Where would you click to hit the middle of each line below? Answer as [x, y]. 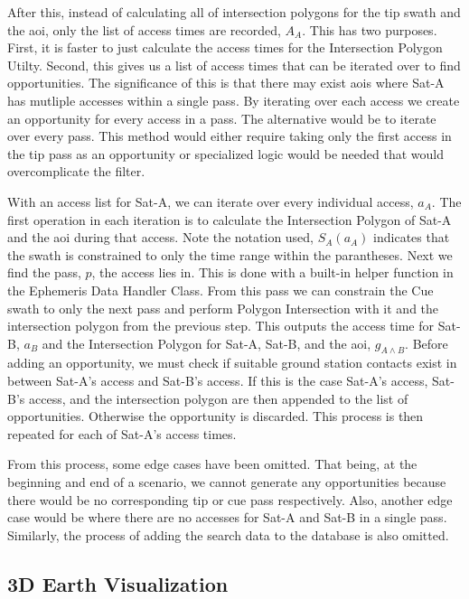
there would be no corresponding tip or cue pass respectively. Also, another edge [230, 499]
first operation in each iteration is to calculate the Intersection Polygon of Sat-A [230, 219]
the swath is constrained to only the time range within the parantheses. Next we [230, 254]
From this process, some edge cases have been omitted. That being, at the [212, 464]
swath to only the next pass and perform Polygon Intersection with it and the [223, 308]
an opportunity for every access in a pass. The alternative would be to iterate [222, 118]
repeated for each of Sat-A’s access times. [122, 433]
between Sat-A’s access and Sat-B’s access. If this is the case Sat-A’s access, [218, 381]
